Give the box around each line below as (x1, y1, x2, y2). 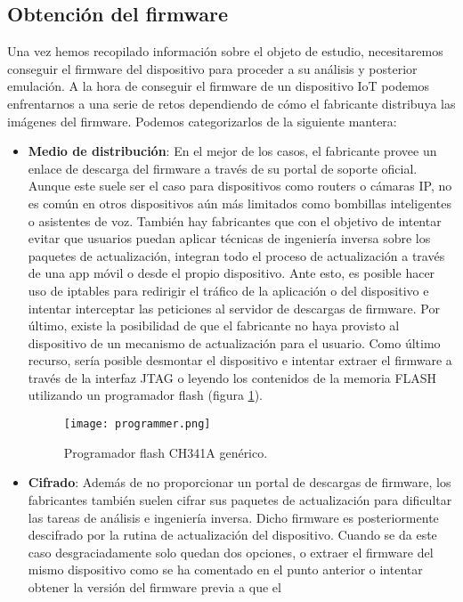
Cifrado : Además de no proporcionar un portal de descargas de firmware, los (28, 473, 451, 492)
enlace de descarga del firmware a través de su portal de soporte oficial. (28, 159, 418, 177)
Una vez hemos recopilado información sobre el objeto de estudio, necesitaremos (7, 42, 443, 61)
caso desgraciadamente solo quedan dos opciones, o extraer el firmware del (28, 542, 434, 561)
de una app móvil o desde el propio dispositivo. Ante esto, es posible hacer (28, 264, 435, 282)
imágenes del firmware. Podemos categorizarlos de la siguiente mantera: (7, 111, 397, 130)
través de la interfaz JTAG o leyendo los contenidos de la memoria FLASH (28, 368, 437, 386)
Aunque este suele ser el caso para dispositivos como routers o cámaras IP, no (28, 176, 452, 195)
